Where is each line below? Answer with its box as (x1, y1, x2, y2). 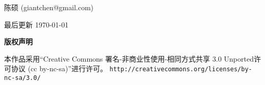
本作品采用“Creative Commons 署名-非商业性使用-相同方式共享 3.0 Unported (4, 53, 254, 64)
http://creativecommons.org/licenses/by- (109, 66, 252, 73)
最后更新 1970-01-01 (4, 19, 68, 30)
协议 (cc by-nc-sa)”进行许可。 (11, 63, 107, 74)
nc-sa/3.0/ (4, 74, 41, 82)
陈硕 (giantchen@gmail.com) (4, 2, 93, 12)
